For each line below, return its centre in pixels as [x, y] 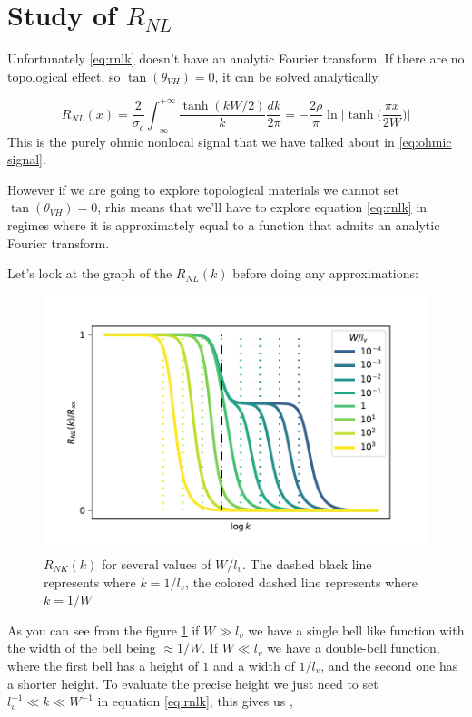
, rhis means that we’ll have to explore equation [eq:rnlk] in [262, 207]
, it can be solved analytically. [298, 76]
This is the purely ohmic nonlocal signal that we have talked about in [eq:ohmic [230, 141]
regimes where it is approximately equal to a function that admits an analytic [224, 224]
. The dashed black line [307, 564]
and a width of [254, 665]
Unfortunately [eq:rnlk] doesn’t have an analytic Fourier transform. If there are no [236, 58]
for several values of [157, 564]
